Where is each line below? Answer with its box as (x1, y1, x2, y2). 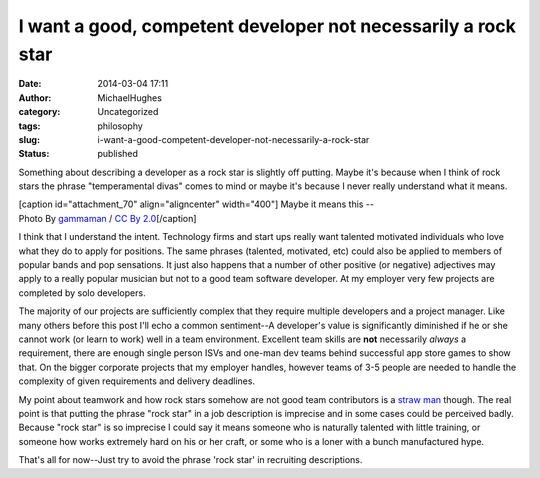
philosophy (97, 120, 144, 132)
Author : (18, 91, 52, 104)
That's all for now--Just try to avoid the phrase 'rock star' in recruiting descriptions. (18, 454, 363, 466)
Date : (18, 78, 42, 90)
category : (18, 106, 61, 118)
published (97, 148, 139, 160)
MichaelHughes (97, 91, 162, 104)
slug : (18, 133, 40, 145)
